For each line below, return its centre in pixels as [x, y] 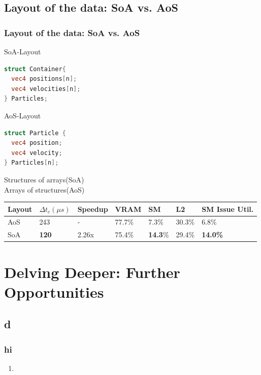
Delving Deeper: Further [92, 272]
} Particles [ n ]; [31, 163]
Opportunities [54, 291]
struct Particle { [35, 133]
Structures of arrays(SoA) [44, 179]
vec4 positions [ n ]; [44, 79]
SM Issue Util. [228, 209]
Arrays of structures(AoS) [44, 189]
